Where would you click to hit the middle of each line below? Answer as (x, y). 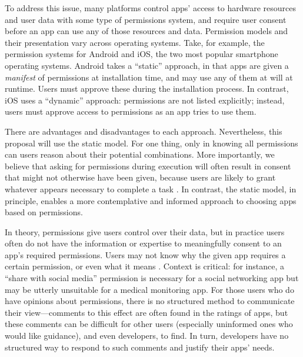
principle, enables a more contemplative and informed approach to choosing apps (151, 200)
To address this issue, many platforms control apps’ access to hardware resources (150, 8)
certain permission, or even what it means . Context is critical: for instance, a (145, 266)
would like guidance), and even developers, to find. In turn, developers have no (147, 336)
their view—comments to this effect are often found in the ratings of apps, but (146, 312)
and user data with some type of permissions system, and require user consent (146, 19)
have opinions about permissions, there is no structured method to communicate (150, 301)
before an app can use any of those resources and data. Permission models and (146, 31)
